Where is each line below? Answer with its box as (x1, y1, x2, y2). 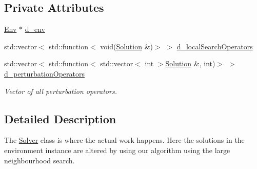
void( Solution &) (100, 41, 153, 51)
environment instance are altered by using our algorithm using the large (4, 144, 230, 155)
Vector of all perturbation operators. (4, 85, 117, 96)
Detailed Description (4, 110, 116, 126)
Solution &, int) (165, 58, 215, 69)
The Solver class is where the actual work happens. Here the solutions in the (4, 135, 245, 145)
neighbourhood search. (4, 155, 75, 165)
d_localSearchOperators (176, 41, 253, 51)
